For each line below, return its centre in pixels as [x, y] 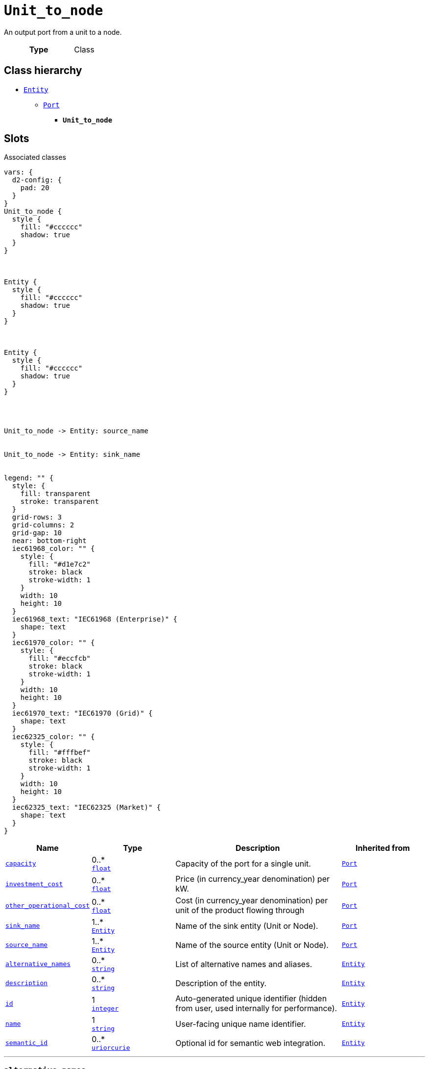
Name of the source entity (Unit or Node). [252, 945]
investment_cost [34, 884]
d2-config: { [37, 180]
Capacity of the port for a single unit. [243, 863]
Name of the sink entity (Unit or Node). [247, 926]
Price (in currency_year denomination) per [252, 879]
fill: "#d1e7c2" [60, 564]
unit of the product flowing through [240, 910]
